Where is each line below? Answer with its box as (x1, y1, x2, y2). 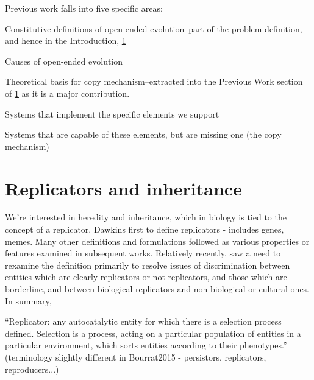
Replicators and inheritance (5, 175, 242, 200)
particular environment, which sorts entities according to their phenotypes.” (5, 339, 287, 351)
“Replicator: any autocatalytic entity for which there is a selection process (5, 315, 282, 328)
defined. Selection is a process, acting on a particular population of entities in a (5, 326, 301, 339)
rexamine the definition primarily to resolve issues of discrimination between (5, 258, 290, 271)
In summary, (5, 294, 52, 307)
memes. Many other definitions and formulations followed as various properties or (5, 234, 310, 247)
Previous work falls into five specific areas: (5, 2, 163, 14)
